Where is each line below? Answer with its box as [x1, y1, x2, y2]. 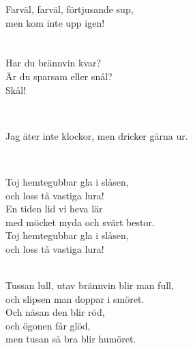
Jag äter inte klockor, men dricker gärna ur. [5, 128, 188, 142]
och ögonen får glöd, [5, 318, 91, 332]
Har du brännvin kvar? [5, 55, 102, 70]
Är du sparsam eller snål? [5, 69, 113, 83]
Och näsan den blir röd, [5, 305, 105, 319]
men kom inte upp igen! [5, 15, 105, 29]
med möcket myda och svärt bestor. [5, 214, 155, 229]
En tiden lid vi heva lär [5, 201, 103, 216]
